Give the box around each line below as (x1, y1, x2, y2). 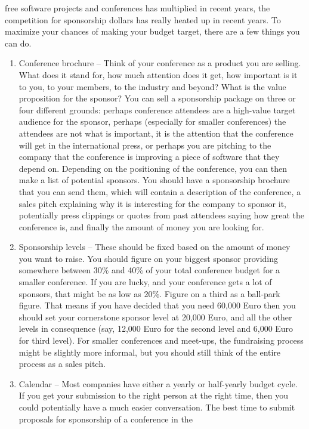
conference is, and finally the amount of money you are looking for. (18, 220, 264, 233)
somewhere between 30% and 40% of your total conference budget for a (18, 264, 280, 276)
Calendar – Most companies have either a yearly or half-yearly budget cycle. (18, 377, 298, 390)
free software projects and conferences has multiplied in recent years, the (5, 2, 270, 14)
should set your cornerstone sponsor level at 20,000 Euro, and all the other (18, 310, 292, 323)
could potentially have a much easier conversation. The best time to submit (18, 401, 295, 413)
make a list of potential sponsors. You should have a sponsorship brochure (18, 174, 290, 186)
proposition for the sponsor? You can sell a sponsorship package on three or (18, 92, 296, 104)
